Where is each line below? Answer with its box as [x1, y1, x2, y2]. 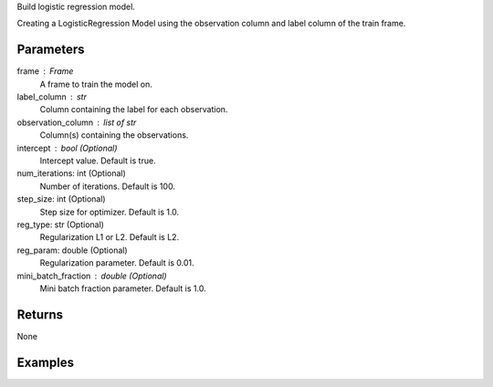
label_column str [16, 91, 87, 102]
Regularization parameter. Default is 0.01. [39, 257, 195, 268]
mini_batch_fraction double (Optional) [16, 270, 168, 281]
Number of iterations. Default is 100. [39, 181, 175, 192]
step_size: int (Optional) [16, 193, 106, 204]
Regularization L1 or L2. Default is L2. [39, 232, 180, 243]
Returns [16, 307, 64, 322]
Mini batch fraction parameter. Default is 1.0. [39, 283, 206, 294]
